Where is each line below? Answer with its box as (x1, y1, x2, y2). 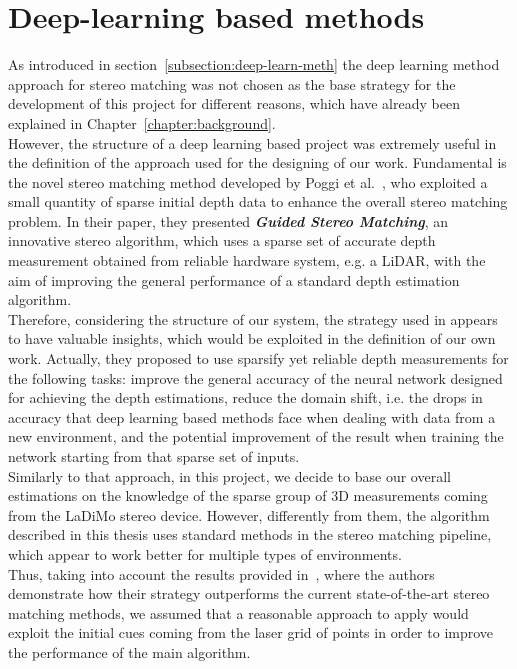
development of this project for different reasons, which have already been (8, 93, 460, 114)
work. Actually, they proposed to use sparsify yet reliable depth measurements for (8, 348, 509, 369)
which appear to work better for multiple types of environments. (8, 543, 402, 564)
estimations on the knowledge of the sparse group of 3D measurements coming (8, 485, 488, 506)
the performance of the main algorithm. (8, 641, 251, 662)
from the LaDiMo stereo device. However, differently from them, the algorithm (8, 504, 490, 525)
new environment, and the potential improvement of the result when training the (8, 426, 504, 447)
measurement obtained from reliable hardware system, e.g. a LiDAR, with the (8, 250, 486, 271)
